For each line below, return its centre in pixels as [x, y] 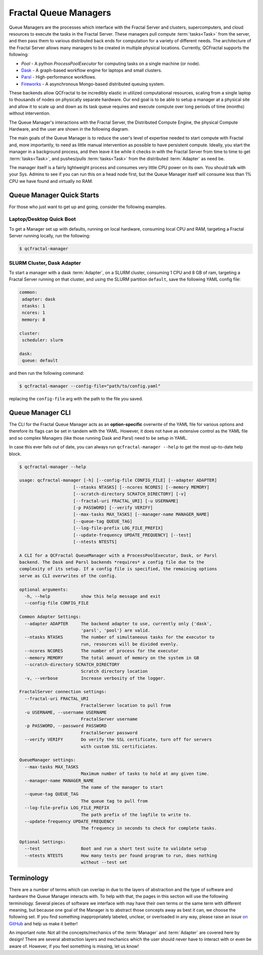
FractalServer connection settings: [63, 692]
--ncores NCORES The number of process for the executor [102, 651]
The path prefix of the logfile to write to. [136, 815]
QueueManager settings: [48, 760]
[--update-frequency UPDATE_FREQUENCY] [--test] [132, 535]
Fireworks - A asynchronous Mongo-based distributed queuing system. [93, 84]
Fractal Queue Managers [60, 13]
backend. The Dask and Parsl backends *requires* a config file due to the [112, 562]
